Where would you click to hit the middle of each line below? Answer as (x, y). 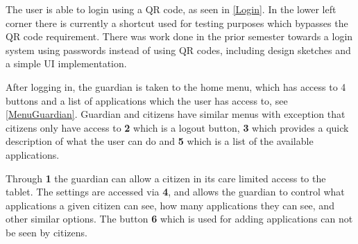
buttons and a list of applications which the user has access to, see (147, 100)
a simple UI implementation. (66, 63)
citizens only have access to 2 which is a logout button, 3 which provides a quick (177, 127)
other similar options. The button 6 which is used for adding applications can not (179, 219)
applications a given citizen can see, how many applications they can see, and (170, 205)
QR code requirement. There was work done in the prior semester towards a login (179, 36)
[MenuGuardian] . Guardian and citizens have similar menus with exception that (176, 114)
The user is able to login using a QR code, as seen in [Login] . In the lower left (171, 9)
